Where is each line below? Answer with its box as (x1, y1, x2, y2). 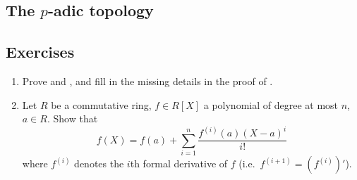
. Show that (47, 111, 98, 126)
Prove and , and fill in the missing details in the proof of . (22, 73, 273, 88)
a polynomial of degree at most (203, 97, 339, 112)
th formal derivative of (130, 156, 228, 171)
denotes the (74, 156, 124, 171)
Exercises (6, 41, 75, 63)
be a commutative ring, (51, 97, 152, 112)
